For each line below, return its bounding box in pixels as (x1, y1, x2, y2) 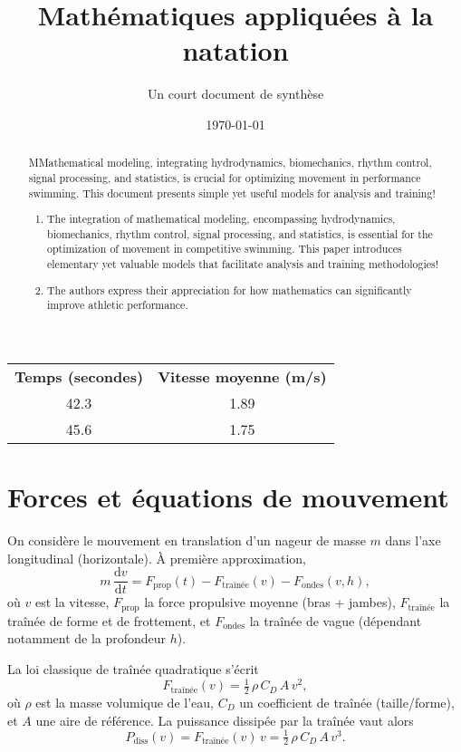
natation (182, 32, 289, 69)
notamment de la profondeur (7, 629, 167, 648)
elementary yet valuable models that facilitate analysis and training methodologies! (47, 256, 439, 272)
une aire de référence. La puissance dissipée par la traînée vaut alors (35, 710, 414, 729)
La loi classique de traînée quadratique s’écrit (7, 660, 259, 678)
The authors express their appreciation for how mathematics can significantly (47, 282, 412, 297)
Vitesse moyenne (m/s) (158, 365, 327, 387)
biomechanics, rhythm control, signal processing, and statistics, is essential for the (47, 226, 433, 241)
